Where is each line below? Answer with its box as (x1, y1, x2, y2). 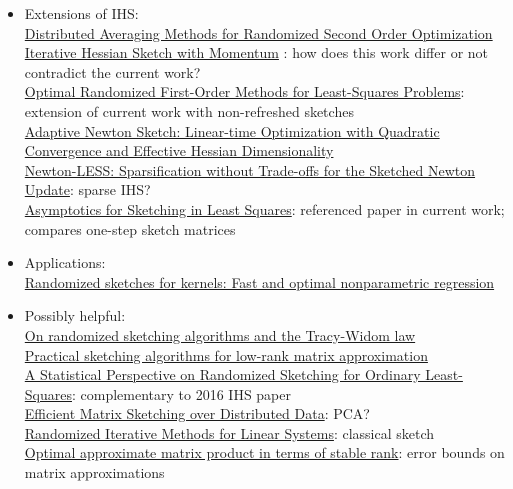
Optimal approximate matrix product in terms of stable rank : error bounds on (24, 442, 505, 463)
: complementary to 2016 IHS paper (71, 383, 291, 404)
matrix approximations (24, 462, 165, 483)
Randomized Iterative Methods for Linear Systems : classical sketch (24, 422, 435, 443)
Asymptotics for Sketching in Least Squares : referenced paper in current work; (24, 198, 505, 219)
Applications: (24, 252, 106, 273)
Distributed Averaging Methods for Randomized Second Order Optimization (24, 22, 493, 43)
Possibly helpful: (24, 305, 126, 326)
